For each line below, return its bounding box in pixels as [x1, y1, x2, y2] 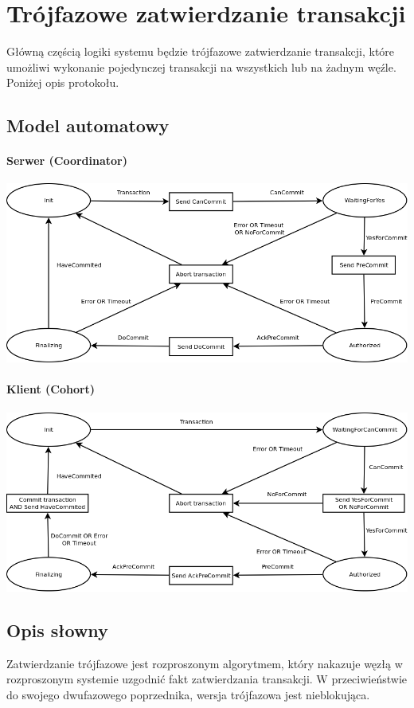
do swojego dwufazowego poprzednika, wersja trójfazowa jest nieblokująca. [6, 686, 370, 702]
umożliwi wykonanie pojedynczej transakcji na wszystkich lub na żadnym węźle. [6, 58, 396, 75]
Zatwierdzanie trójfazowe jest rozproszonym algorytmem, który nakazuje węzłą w [6, 655, 403, 671]
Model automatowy [6, 113, 170, 138]
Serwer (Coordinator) [6, 152, 127, 169]
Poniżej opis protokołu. [6, 74, 119, 91]
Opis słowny [6, 617, 108, 642]
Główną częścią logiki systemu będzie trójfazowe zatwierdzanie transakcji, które [6, 43, 395, 60]
